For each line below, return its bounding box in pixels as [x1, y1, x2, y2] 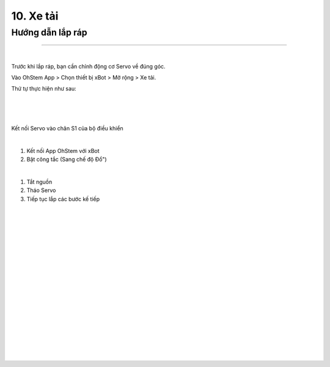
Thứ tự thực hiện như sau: [11, 85, 76, 92]
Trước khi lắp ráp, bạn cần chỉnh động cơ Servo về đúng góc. [11, 62, 166, 70]
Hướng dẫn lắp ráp [11, 27, 88, 38]
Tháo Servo [26, 187, 56, 194]
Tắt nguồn [26, 178, 53, 185]
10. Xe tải [11, 9, 59, 23]
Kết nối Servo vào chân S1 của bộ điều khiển [11, 124, 123, 132]
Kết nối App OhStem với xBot [26, 147, 100, 154]
